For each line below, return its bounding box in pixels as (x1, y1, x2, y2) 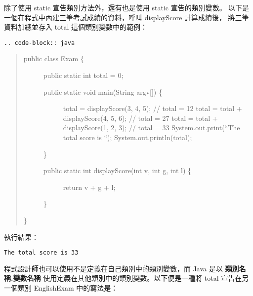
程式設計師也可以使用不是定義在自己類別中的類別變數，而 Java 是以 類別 (4, 263, 239, 273)
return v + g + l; (63, 182, 116, 192)
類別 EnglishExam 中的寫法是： (17, 283, 118, 293)
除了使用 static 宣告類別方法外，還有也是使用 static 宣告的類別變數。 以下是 (4, 2, 250, 12)
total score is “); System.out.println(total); (63, 132, 192, 142)
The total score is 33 (4, 249, 79, 257)
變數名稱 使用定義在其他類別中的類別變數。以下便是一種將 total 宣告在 (13, 273, 242, 283)
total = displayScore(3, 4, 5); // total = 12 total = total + (63, 103, 242, 113)
